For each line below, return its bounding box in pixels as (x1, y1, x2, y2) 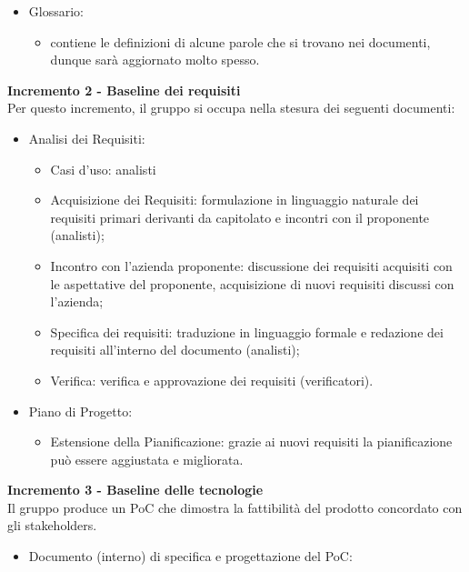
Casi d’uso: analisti (50, 159, 156, 178)
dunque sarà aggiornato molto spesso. (50, 50, 260, 69)
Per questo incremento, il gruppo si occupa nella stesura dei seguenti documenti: (7, 98, 455, 117)
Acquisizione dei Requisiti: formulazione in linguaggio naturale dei (50, 190, 419, 209)
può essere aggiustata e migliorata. (50, 449, 244, 468)
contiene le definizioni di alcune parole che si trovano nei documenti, (50, 32, 431, 51)
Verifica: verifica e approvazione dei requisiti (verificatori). (50, 370, 374, 389)
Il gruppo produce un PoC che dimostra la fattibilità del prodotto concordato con (7, 497, 463, 517)
